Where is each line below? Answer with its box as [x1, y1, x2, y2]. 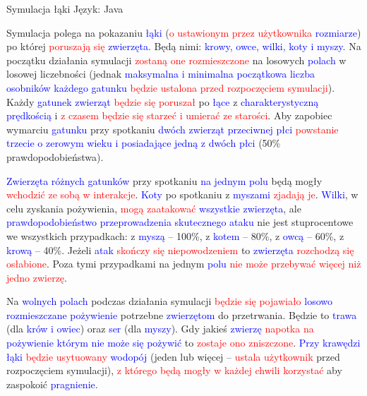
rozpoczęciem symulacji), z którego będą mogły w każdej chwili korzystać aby [6, 363, 342, 378]
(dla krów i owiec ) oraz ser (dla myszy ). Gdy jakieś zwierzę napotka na [6, 321, 314, 336]
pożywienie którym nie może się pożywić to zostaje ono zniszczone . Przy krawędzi [6, 335, 361, 350]
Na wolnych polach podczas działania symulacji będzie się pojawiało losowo [6, 294, 333, 308]
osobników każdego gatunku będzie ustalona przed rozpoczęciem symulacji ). [6, 80, 335, 95]
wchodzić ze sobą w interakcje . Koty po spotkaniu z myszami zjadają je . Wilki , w [6, 187, 359, 202]
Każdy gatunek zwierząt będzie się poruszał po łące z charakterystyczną [6, 94, 319, 109]
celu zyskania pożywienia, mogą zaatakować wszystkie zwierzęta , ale [6, 200, 301, 215]
